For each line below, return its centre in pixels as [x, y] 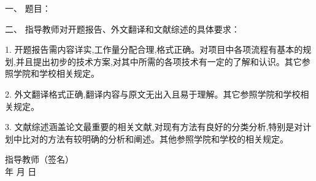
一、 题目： [28, 8]
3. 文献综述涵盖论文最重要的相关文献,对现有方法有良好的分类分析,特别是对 [154, 127]
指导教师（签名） [39, 159]
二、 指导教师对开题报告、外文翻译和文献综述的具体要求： [122, 29]
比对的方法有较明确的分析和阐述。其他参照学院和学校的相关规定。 [155, 138]
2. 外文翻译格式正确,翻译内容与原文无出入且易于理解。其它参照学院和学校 [153, 94]
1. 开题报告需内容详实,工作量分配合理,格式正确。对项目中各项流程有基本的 [154, 49]
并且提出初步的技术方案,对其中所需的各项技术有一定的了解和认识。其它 [159, 61]
